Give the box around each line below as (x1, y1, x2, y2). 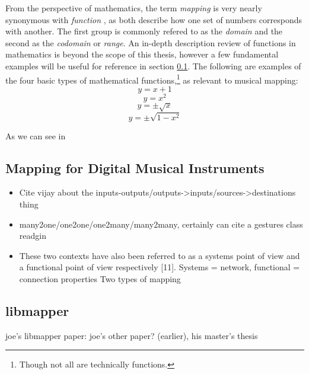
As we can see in (5, 129, 66, 142)
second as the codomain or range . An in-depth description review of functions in (5, 36, 296, 49)
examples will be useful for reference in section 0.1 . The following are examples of (5, 59, 301, 72)
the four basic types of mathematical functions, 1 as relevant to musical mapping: (5, 72, 298, 86)
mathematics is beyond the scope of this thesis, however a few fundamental (5, 48, 279, 60)
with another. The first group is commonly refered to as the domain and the (5, 25, 283, 37)
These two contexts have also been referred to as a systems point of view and (19, 249, 300, 261)
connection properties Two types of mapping (19, 272, 181, 285)
